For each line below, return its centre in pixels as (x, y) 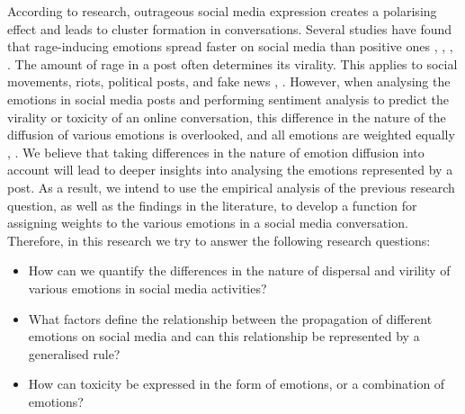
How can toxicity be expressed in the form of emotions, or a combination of (237, 384)
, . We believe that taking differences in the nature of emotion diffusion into (216, 152)
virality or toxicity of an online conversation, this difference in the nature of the (227, 117)
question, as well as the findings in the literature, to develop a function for (212, 205)
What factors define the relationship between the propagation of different (230, 318)
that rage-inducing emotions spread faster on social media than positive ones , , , (230, 46)
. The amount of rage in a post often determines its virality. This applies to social (232, 63)
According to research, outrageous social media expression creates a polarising (222, 11)
